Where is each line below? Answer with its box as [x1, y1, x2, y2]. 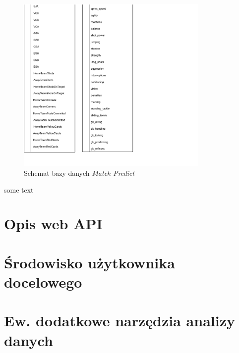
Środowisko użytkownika [4, 252, 175, 272]
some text [4, 184, 34, 195]
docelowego [4, 272, 82, 292]
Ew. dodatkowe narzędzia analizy [4, 310, 235, 331]
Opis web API [4, 213, 103, 234]
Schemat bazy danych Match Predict [24, 168, 135, 178]
